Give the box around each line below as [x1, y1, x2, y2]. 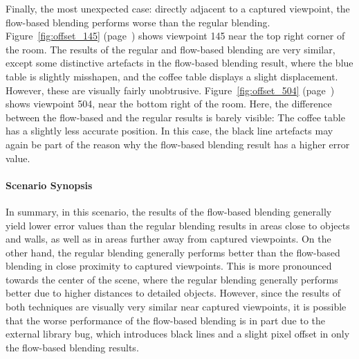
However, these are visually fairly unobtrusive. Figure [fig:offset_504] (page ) [6, 82, 335, 97]
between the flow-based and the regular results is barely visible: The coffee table [6, 110, 345, 124]
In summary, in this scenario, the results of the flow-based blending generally [6, 204, 332, 218]
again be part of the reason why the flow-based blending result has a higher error [6, 137, 350, 151]
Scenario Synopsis [6, 177, 93, 192]
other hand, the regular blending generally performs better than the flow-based [6, 245, 340, 259]
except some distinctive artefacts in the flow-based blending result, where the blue [6, 55, 353, 70]
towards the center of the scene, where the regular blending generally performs [6, 272, 338, 286]
